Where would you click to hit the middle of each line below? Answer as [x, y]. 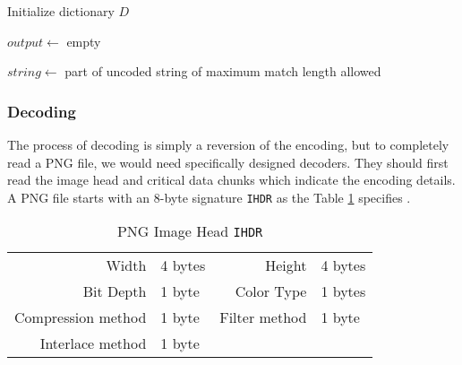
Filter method [263, 317]
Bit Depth [115, 291]
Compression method [81, 317]
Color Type [271, 291]
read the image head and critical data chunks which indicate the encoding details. [231, 180]
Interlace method [93, 343]
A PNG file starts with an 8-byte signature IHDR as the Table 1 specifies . [209, 197]
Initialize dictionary [61, 11]
